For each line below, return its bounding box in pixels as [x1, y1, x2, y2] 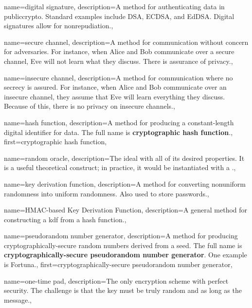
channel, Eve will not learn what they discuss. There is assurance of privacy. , [4, 56, 233, 66]
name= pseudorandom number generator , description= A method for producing [4, 231, 238, 241]
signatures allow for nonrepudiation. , [4, 20, 113, 31]
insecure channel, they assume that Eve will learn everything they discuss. [4, 91, 225, 101]
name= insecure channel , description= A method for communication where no [4, 72, 233, 82]
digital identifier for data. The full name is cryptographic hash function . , [4, 127, 233, 137]
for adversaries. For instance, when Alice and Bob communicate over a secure [4, 46, 234, 57]
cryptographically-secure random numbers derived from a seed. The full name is [4, 240, 242, 250]
